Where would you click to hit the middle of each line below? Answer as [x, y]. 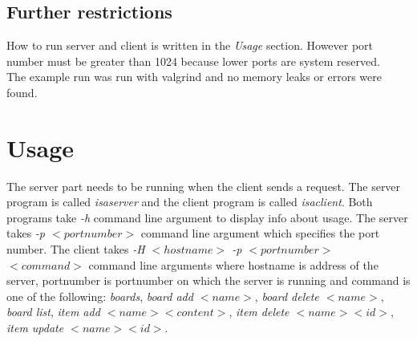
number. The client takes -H [76, 249]
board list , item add [53, 312]
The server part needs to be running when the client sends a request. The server [204, 186]
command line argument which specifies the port [260, 233]
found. [22, 92]
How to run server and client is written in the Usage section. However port [190, 45]
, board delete [287, 296]
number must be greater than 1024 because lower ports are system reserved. [193, 61]
